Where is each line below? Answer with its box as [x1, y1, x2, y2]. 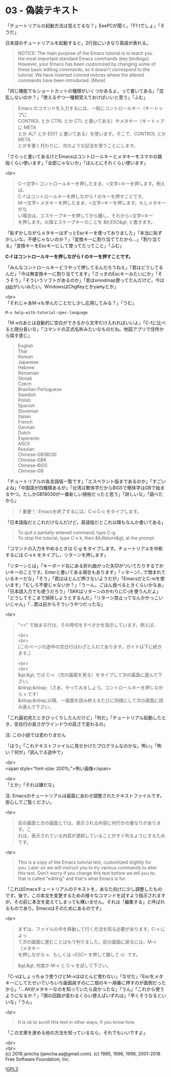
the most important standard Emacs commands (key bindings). [17, 55, 151, 61]
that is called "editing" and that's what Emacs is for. [17, 875, 127, 882]
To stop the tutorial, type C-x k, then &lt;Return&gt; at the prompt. [17, 535, 156, 541]
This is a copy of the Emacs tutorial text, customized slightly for [17, 859, 152, 865]
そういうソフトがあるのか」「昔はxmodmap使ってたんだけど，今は [25, 277, 165, 283]
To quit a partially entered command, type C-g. [17, 529, 117, 535]
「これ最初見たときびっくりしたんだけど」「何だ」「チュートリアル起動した [5, 714, 162, 720]
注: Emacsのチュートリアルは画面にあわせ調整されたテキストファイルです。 [5, 793, 164, 799]
